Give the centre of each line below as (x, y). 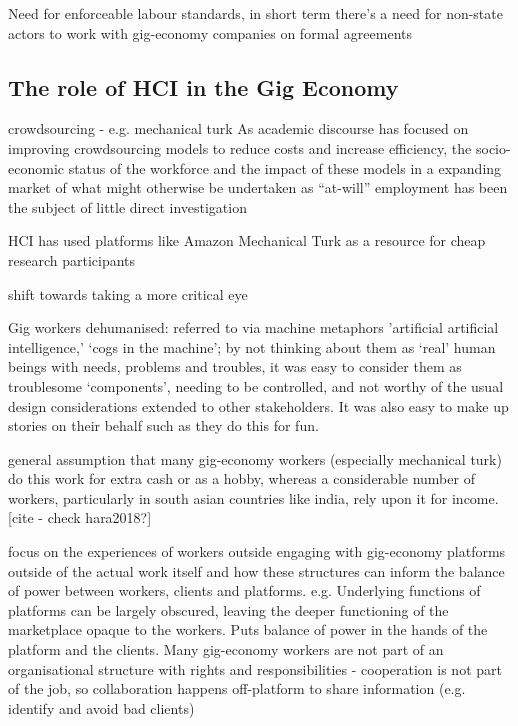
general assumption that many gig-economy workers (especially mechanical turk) (255, 458)
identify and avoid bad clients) (101, 707)
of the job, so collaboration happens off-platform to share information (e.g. (237, 688)
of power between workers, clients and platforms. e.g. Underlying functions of (244, 590)
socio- (493, 147)
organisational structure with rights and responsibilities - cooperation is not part (255, 668)
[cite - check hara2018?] (80, 517)
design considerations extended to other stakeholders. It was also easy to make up (258, 405)
